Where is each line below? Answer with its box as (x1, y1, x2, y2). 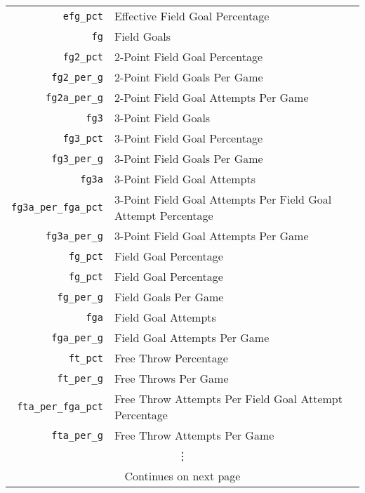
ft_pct (68, 352, 103, 364)
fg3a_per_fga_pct (11, 202, 103, 213)
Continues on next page (124, 468, 241, 484)
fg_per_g (57, 291, 103, 303)
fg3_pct (62, 132, 103, 144)
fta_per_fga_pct (17, 401, 103, 412)
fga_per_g (51, 331, 103, 343)
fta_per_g (51, 429, 103, 441)
